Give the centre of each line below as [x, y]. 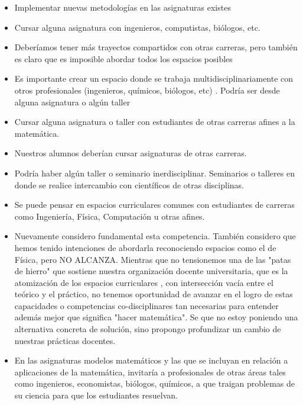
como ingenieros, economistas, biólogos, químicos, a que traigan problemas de [155, 383]
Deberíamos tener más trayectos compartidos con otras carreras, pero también [156, 47]
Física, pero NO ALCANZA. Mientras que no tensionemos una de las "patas [153, 259]
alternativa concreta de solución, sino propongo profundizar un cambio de [148, 329]
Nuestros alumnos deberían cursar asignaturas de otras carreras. [131, 153]
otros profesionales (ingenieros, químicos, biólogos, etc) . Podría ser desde [147, 90]
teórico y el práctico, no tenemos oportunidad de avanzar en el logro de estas [154, 294]
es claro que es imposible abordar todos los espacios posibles [123, 58]
